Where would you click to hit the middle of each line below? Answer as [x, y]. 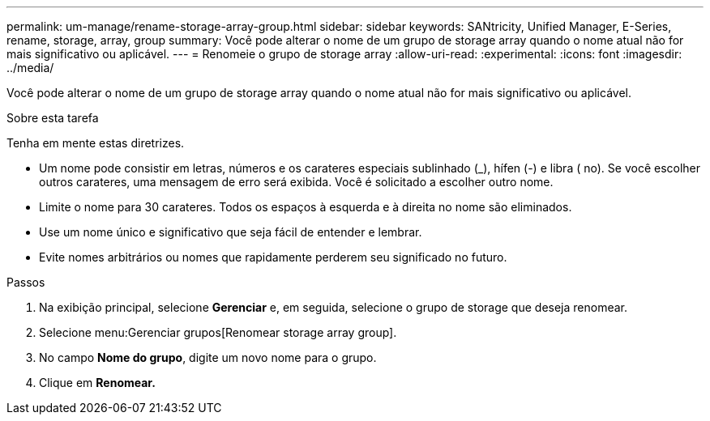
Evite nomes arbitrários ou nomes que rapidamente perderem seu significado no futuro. [273, 257]
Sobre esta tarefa [53, 118]
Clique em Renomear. [97, 383]
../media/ [30, 68]
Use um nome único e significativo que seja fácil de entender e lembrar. [231, 232]
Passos [26, 282]
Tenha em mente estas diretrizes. [96, 143]
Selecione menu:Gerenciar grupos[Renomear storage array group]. [218, 332]
